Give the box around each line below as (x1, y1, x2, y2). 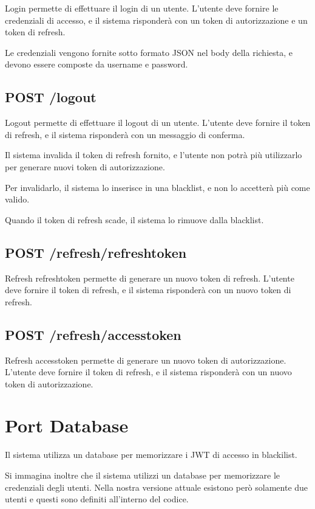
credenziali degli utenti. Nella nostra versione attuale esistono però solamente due (5, 480, 308, 493)
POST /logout (5, 88, 97, 106)
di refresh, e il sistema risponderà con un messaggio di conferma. (5, 128, 245, 140)
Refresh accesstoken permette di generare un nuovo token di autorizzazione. (5, 353, 286, 366)
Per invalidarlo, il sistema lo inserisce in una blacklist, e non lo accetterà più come (5, 181, 310, 193)
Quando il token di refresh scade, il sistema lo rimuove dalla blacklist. (5, 213, 264, 226)
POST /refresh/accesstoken (5, 325, 181, 344)
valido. (5, 193, 30, 206)
